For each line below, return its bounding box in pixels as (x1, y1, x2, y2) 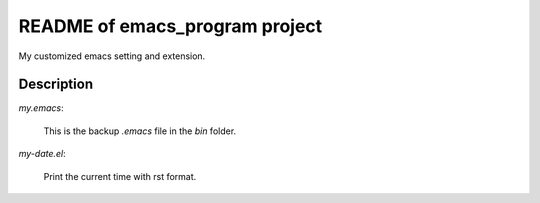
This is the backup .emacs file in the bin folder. (43, 125, 237, 137)
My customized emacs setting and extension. (18, 50, 206, 62)
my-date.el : (18, 148, 67, 160)
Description (18, 76, 94, 93)
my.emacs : (18, 102, 64, 114)
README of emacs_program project (18, 15, 323, 37)
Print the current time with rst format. (43, 170, 197, 182)
